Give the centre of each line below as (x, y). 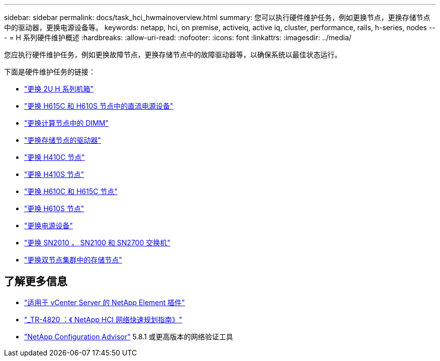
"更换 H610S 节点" (54, 208)
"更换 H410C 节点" (54, 157)
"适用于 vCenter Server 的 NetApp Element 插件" (105, 302)
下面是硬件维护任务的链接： (50, 72)
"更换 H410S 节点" (54, 174)
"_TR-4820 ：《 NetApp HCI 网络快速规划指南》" (103, 319)
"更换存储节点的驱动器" (63, 140)
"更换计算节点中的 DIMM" (67, 123)
